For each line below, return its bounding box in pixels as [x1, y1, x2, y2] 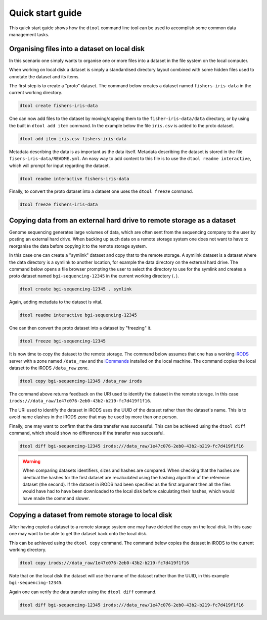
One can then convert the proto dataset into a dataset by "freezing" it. [9, 325, 152, 331]
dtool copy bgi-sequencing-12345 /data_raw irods [19, 378, 142, 384]
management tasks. [9, 31, 49, 37]
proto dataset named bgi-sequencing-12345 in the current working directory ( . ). [9, 273, 179, 279]
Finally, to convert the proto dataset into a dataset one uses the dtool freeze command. [9, 188, 193, 194]
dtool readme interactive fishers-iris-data [19, 176, 130, 181]
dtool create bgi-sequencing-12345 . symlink [19, 286, 132, 292]
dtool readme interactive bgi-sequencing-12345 [19, 312, 137, 318]
